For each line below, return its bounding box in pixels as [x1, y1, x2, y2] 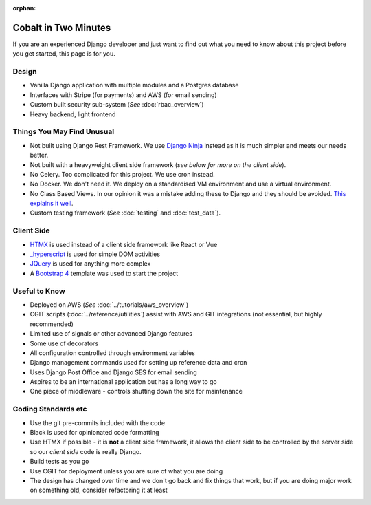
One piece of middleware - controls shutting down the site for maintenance [30, 387, 243, 396]
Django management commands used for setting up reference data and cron [30, 358, 247, 367]
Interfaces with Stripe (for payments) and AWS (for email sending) [30, 90, 217, 99]
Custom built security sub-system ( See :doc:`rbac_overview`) [30, 100, 204, 109]
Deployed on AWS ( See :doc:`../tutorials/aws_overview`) [30, 300, 189, 309]
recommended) [30, 320, 74, 328]
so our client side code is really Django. [30, 447, 142, 455]
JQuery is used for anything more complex [30, 259, 151, 268]
